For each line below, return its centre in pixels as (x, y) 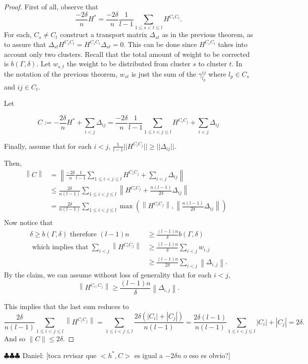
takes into (233, 44)
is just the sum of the (164, 73)
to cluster (213, 64)
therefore (83, 235)
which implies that (60, 248)
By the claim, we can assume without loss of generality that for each (108, 275)
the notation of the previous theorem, (61, 73)
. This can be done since (160, 44)
